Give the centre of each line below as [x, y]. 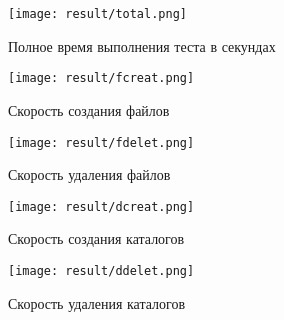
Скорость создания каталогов [96, 238]
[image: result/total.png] [97, 14]
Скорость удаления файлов [89, 174]
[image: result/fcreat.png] [101, 78]
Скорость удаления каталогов [97, 302]
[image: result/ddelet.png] [101, 271]
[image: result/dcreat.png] [101, 206]
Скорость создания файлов [89, 109]
